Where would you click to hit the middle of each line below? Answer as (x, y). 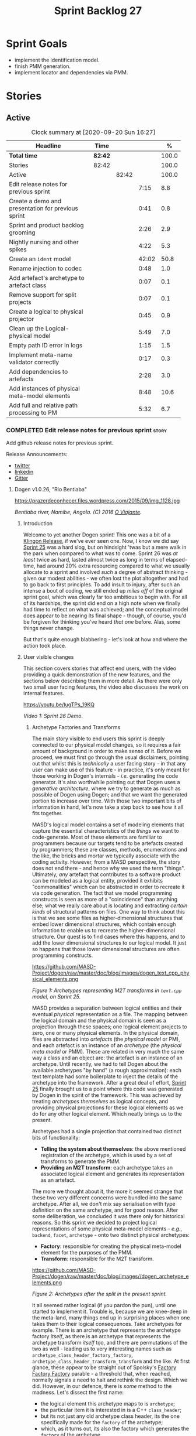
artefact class (28, 285)
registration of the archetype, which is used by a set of (106, 1155)
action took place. (45, 646)
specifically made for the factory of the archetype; (102, 1423)
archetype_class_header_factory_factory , (82, 1355)
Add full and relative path (43, 405)
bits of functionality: (56, 1138)
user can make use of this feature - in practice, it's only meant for (111, 770)
